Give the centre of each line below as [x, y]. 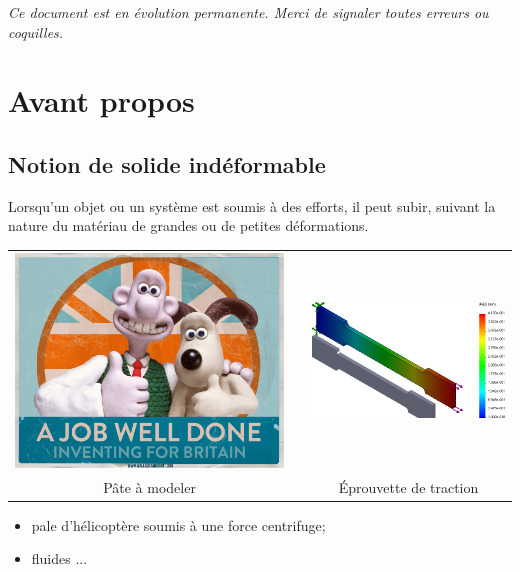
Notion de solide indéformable [167, 163]
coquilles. [36, 31]
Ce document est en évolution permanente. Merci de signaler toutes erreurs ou [248, 12]
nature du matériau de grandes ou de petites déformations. [188, 225]
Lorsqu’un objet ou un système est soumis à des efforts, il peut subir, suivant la [252, 205]
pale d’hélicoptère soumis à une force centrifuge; [178, 524]
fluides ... [59, 558]
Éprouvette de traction [408, 486]
